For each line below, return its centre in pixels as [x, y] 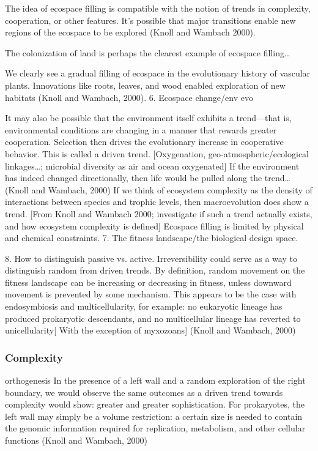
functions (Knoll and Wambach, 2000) [76, 440]
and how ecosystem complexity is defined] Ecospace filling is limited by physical [154, 225]
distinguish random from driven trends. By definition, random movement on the [155, 270]
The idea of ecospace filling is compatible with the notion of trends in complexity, [158, 8]
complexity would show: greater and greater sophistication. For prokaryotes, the [155, 404]
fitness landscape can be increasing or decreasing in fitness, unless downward [148, 282]
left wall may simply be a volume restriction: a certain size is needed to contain [154, 416]
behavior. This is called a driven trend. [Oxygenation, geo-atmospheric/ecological [157, 153]
